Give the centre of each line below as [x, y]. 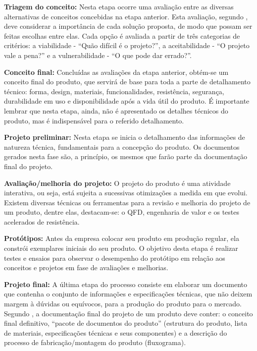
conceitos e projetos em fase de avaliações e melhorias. [86, 267]
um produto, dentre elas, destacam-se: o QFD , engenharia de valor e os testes [122, 212]
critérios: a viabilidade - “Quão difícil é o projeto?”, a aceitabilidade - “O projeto [127, 45]
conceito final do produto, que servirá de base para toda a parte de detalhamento [127, 82]
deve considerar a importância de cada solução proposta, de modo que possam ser [128, 26]
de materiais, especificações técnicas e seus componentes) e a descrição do [116, 332]
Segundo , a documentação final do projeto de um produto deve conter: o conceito [128, 313]
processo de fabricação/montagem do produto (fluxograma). [95, 342]
